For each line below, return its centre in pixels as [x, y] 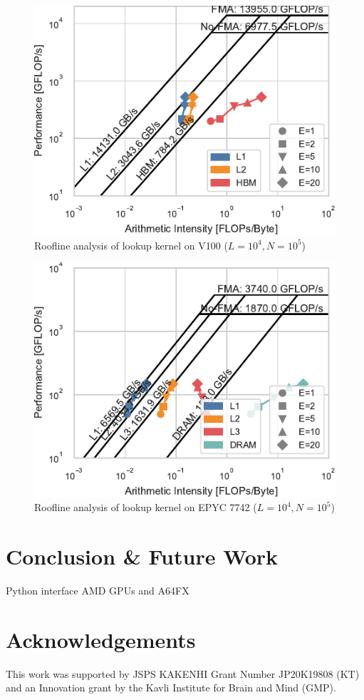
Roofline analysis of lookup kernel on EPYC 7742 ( [146, 507]
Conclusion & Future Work [142, 556]
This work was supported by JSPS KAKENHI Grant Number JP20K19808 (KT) [183, 673]
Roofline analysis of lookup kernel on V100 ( [131, 245]
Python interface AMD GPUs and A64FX [98, 590]
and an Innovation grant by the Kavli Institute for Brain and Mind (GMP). [171, 688]
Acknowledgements [101, 639]
